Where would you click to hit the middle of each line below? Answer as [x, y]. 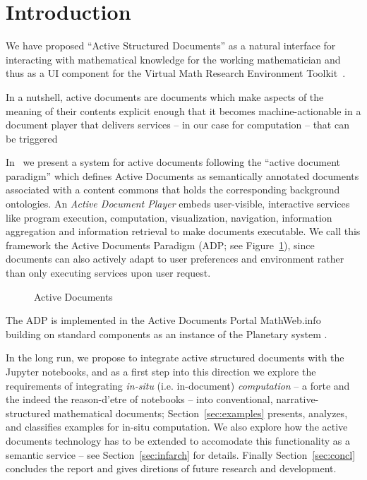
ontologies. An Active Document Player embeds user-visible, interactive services [178, 204]
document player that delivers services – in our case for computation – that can [178, 125]
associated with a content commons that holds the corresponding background [173, 190]
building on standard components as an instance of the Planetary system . [167, 334]
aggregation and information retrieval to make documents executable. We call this [183, 231]
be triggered [32, 138]
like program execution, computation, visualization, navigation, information [169, 217]
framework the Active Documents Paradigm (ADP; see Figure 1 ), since [160, 245]
